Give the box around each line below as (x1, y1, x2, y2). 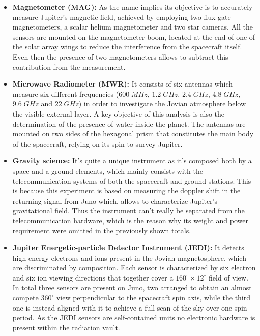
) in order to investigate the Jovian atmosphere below (78, 98, 246, 109)
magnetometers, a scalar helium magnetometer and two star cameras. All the (12, 21, 253, 32)
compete (12, 292, 39, 303)
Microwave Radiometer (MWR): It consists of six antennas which (12, 78, 233, 89)
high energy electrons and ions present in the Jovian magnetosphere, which (12, 252, 246, 263)
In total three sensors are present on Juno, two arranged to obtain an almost (12, 282, 252, 293)
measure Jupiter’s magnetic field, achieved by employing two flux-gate (12, 11, 231, 22)
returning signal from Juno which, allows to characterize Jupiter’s (12, 195, 218, 206)
